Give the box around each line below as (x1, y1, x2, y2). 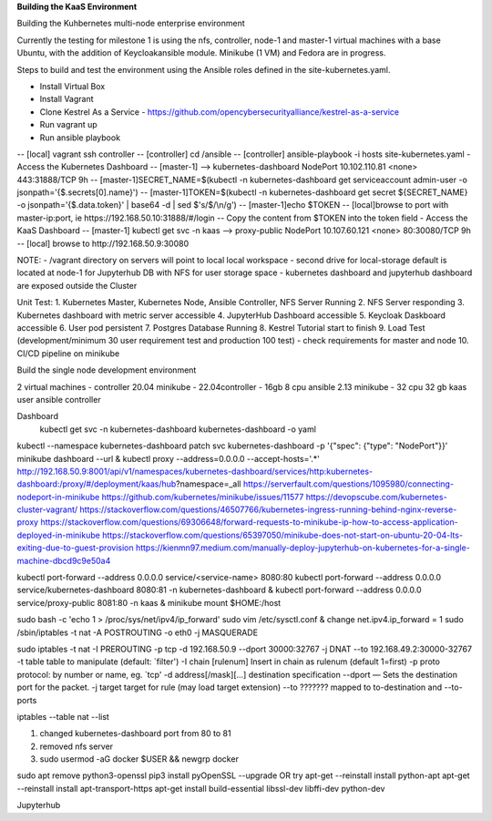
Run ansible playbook (39, 132, 121, 143)
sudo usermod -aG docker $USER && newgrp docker (39, 754, 239, 765)
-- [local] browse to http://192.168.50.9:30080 (16, 238, 190, 249)
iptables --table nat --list (16, 711, 109, 722)
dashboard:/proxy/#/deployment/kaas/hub (16, 478, 177, 489)
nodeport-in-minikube (16, 491, 100, 502)
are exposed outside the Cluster (16, 280, 138, 291)
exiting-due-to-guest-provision (16, 542, 134, 553)
